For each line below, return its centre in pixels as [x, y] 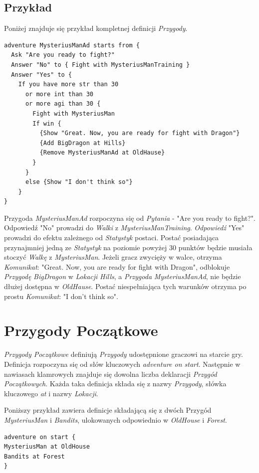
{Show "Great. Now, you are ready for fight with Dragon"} [140, 133]
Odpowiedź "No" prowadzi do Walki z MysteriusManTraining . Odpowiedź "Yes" [124, 228]
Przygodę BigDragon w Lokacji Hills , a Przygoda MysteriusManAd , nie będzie [123, 276]
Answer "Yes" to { [42, 75]
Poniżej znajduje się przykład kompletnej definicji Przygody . [96, 28]
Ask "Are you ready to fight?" [63, 55]
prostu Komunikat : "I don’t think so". [61, 296]
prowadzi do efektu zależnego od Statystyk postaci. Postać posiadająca [112, 237]
